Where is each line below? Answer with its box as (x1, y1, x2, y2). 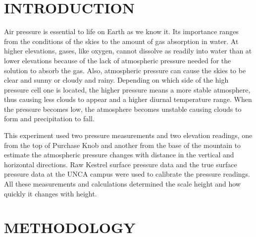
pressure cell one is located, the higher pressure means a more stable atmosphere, (4, 84, 251, 95)
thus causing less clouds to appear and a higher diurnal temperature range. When (4, 94, 252, 104)
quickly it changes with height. (4, 188, 97, 198)
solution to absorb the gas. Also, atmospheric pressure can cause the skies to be (4, 65, 246, 75)
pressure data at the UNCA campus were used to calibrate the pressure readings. (4, 169, 250, 179)
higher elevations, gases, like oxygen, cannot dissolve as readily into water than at (4, 46, 252, 56)
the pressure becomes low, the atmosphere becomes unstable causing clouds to (4, 103, 242, 114)
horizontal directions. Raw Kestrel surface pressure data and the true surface (4, 159, 237, 169)
